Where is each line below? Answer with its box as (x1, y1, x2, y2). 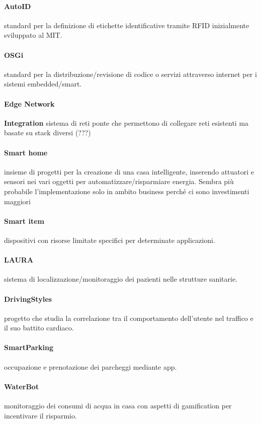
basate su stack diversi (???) (4, 127, 91, 138)
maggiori (4, 196, 31, 206)
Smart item (4, 215, 44, 226)
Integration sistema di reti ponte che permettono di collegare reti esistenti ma (4, 117, 249, 128)
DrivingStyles (4, 293, 52, 304)
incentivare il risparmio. (4, 410, 77, 420)
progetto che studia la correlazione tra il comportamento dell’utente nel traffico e (4, 312, 253, 323)
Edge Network (4, 98, 55, 109)
